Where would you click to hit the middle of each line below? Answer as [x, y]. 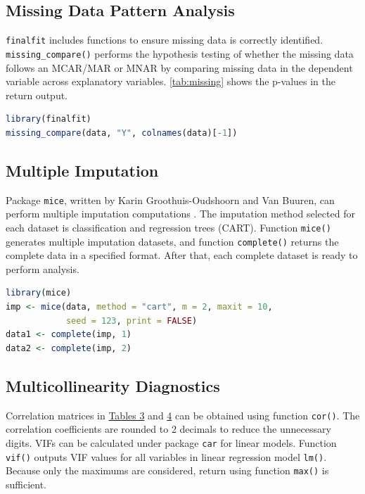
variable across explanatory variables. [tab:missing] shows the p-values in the [171, 81]
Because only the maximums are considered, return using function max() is [167, 470]
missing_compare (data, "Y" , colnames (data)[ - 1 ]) [122, 133]
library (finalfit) [49, 119]
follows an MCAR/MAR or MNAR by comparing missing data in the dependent [179, 67]
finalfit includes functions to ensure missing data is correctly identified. [165, 40]
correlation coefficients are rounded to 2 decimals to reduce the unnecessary [168, 429]
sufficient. [26, 484]
